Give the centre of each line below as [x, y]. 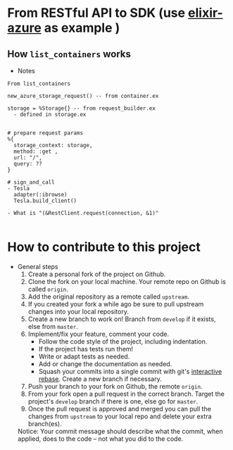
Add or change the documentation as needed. [105, 363]
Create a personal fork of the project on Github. [97, 274]
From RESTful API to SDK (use [96, 13]
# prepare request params [45, 133]
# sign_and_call [31, 182]
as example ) [82, 28]
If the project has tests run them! [86, 349]
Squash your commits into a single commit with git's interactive [130, 371]
